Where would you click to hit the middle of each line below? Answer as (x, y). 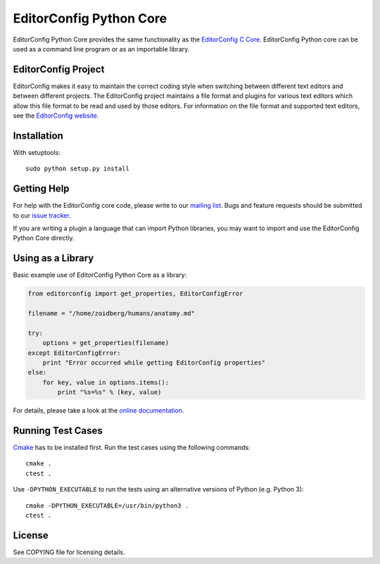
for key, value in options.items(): (106, 382)
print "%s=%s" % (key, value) (109, 392)
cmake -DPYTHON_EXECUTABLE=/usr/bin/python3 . (107, 506)
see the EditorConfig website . (56, 115)
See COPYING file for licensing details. (69, 552)
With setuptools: (37, 152)
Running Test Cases (58, 431)
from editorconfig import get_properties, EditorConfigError (135, 294)
